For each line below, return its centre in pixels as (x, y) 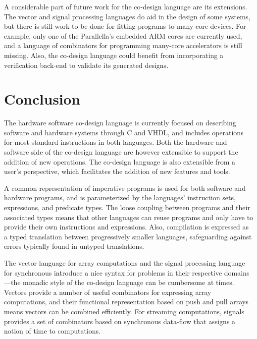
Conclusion (42, 99)
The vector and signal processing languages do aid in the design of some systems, (127, 16)
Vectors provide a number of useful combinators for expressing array (108, 292)
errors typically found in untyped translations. (74, 246)
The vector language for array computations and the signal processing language (125, 263)
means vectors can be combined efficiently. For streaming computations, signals (124, 311)
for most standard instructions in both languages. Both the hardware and (116, 142)
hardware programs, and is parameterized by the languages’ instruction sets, (120, 198)
